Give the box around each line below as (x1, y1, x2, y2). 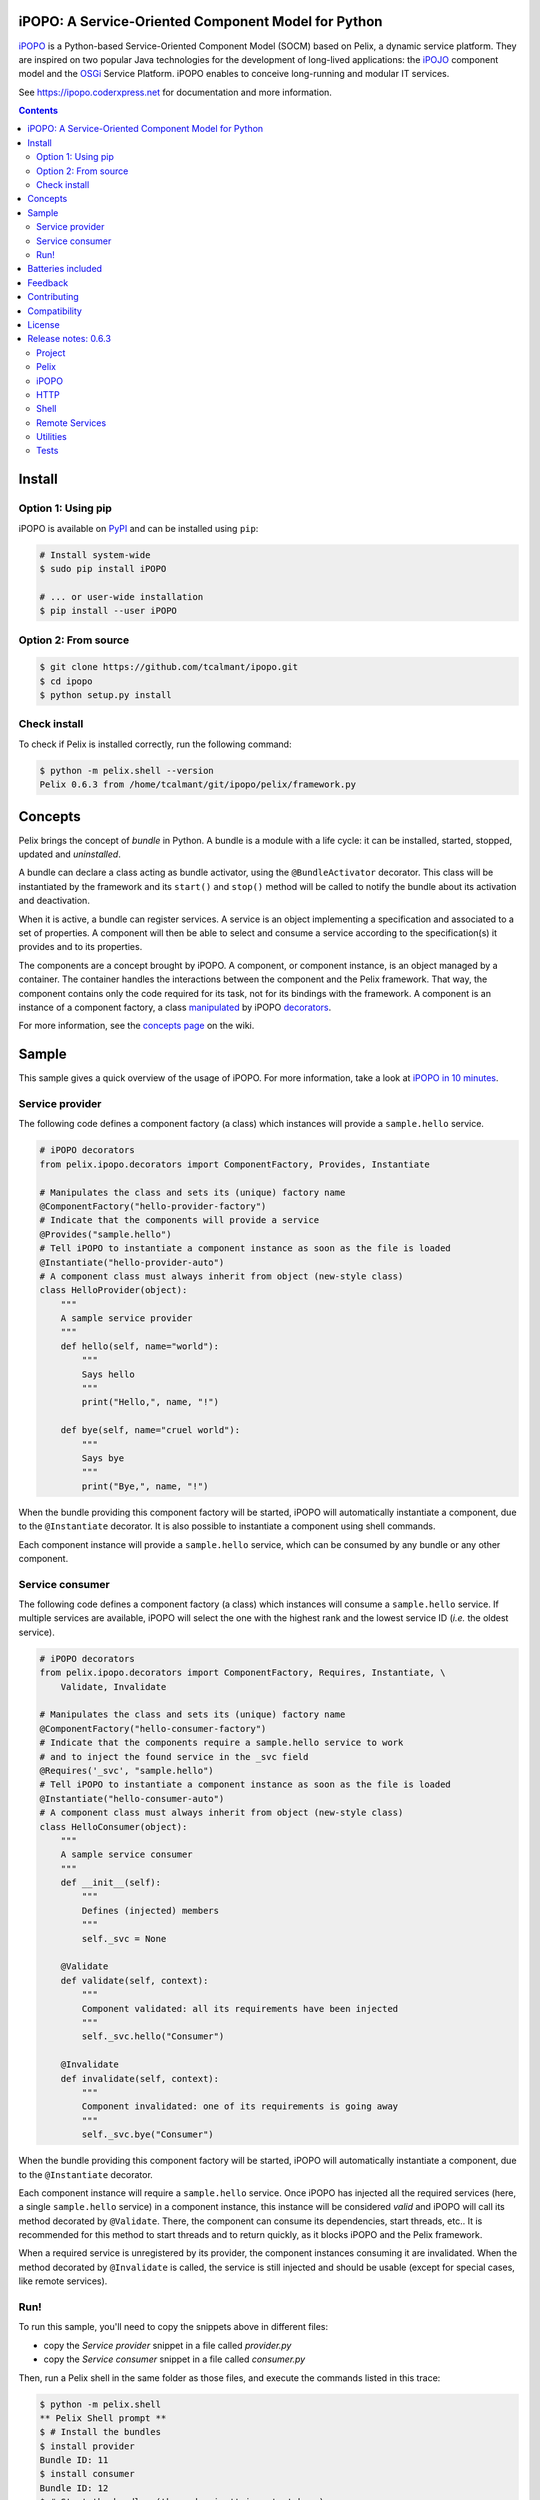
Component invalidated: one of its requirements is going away (81, 2101, 399, 2112)
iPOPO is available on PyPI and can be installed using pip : (18, 522, 259, 534)
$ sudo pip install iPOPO (39, 563, 167, 574)
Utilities (36, 431, 67, 443)
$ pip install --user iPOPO (39, 605, 177, 617)
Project (36, 346, 66, 359)
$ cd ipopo (39, 675, 93, 687)
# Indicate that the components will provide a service (39, 1215, 320, 1226)
